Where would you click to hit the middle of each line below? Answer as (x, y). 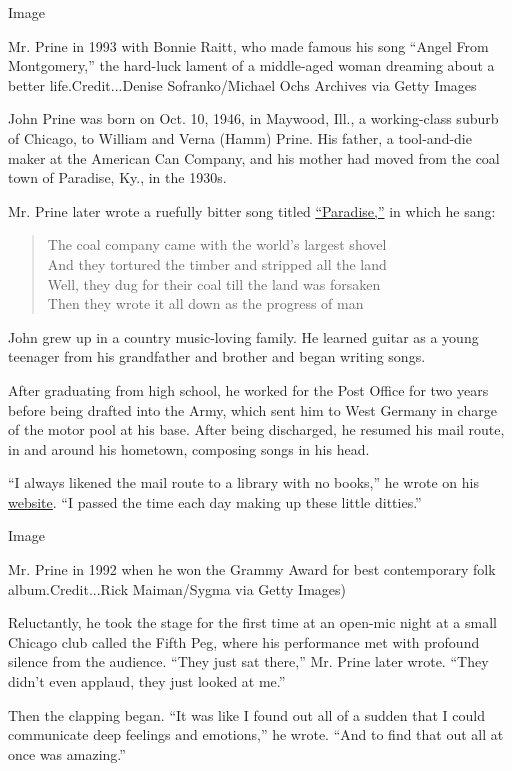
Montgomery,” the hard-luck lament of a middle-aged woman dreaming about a (251, 65)
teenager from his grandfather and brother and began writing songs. (217, 356)
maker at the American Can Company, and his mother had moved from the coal (254, 157)
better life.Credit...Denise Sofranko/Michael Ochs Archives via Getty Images (242, 84)
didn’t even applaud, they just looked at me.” (147, 681)
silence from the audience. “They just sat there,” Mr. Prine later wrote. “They (248, 661)
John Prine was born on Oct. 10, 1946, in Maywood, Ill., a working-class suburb (253, 118)
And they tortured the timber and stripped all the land (217, 263)
